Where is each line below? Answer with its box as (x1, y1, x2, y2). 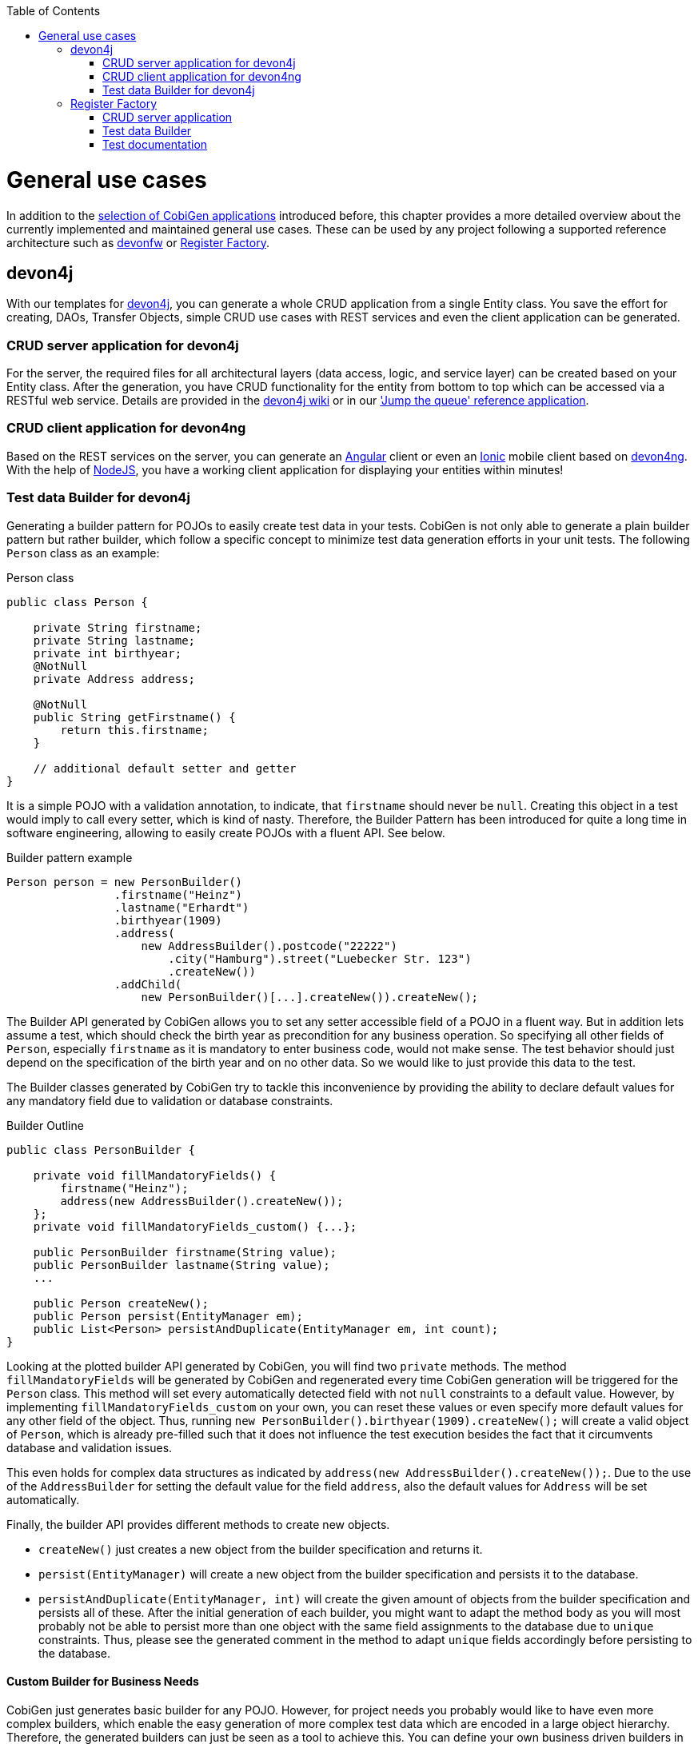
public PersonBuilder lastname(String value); (33, 1258, 330, 1271)
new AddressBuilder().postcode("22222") (141, 939, 397, 952)
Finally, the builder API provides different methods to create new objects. (6, 1517, 390, 1531)
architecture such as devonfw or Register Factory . (6, 235, 269, 249)
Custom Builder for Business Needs (6, 1674, 199, 1689)
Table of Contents (6, 4, 101, 18)
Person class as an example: (6, 545, 160, 560)
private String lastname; (33, 633, 196, 647)
